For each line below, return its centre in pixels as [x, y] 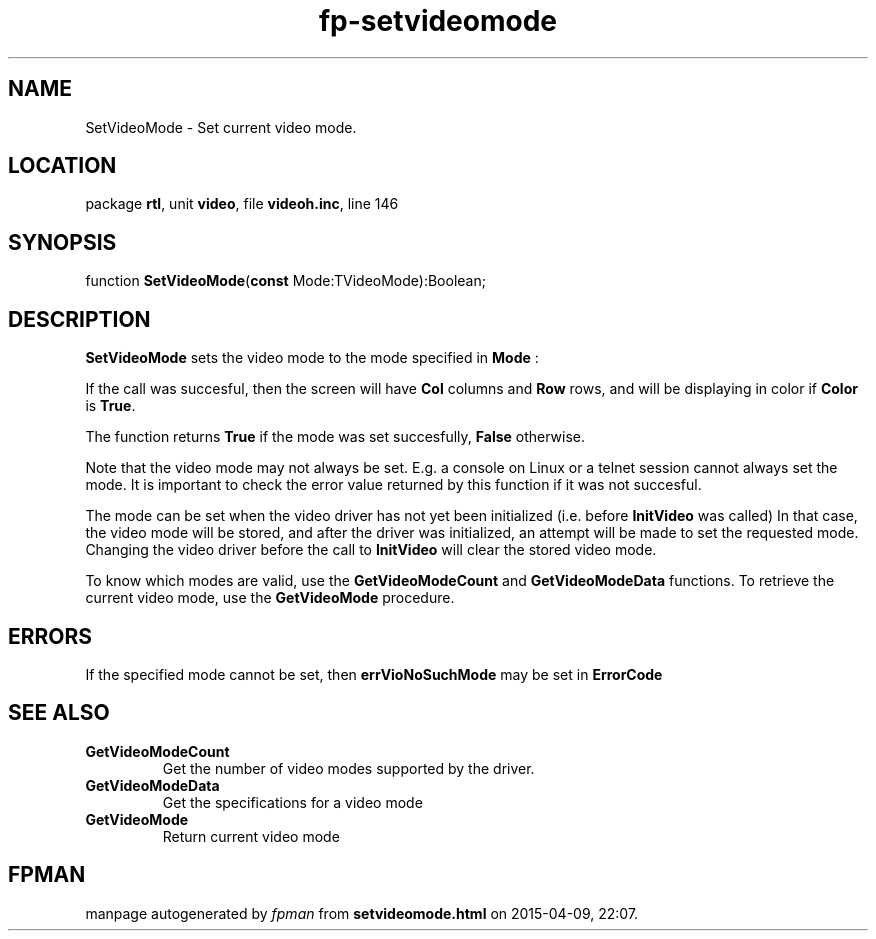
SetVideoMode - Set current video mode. [221, 127]
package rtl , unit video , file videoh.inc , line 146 [242, 204]
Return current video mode [251, 836]
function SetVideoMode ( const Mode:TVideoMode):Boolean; [285, 281]
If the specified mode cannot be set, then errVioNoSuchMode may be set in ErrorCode [374, 674]
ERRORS [50, 636]
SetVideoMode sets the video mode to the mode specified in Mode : [312, 358]
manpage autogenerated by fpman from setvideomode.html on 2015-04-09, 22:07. [362, 913]
